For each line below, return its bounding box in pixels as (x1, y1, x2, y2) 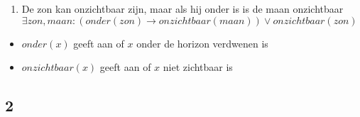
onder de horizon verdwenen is (136, 35, 268, 50)
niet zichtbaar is (163, 60, 233, 74)
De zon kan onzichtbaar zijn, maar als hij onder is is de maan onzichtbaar (21, 1, 344, 16)
